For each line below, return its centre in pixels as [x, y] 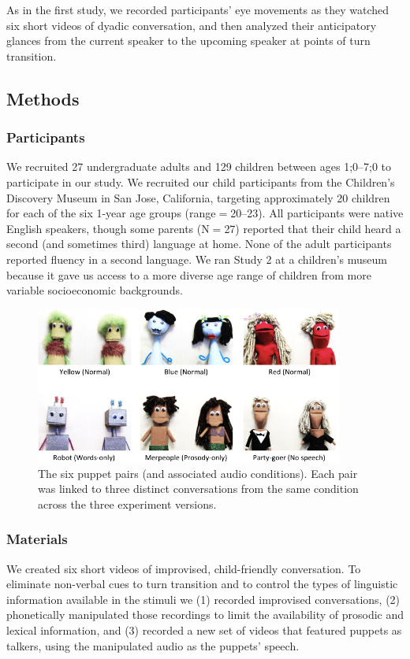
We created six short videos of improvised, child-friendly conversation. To [184, 568]
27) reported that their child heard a [313, 228]
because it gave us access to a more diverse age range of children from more [189, 274]
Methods [43, 98]
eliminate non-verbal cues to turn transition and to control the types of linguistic [202, 584]
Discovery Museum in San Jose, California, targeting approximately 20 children [198, 197]
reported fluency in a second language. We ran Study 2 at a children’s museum [197, 259]
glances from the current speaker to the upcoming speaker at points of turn [188, 41]
